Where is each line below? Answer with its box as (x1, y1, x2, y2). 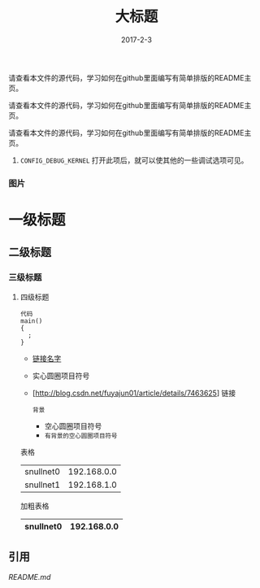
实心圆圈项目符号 (32, 371, 90, 381)
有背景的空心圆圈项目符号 (44, 432, 118, 440)
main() (19, 316, 43, 325)
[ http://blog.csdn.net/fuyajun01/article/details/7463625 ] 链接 (32, 388, 236, 398)
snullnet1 (24, 479, 61, 490)
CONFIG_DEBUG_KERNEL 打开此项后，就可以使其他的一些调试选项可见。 (19, 155, 249, 165)
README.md (8, 572, 51, 581)
